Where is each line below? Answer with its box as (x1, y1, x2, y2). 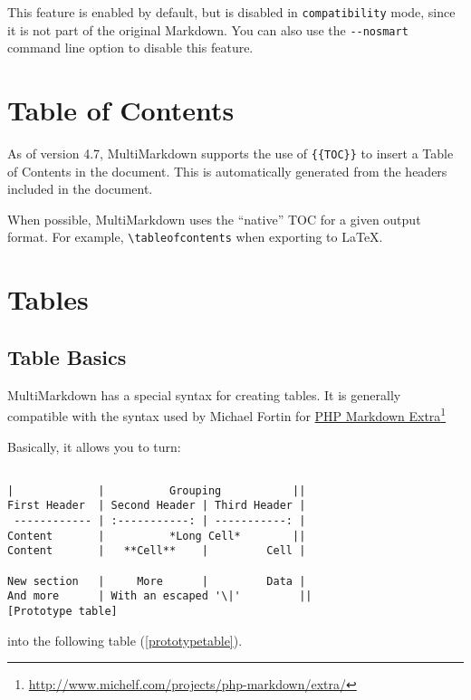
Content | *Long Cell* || (7, 529, 306, 542)
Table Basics (7, 342, 127, 370)
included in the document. (7, 179, 153, 198)
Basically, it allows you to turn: (7, 436, 181, 455)
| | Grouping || (7, 484, 306, 497)
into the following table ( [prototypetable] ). (7, 630, 243, 649)
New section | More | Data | (7, 574, 306, 588)
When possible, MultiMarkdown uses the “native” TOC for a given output (7, 209, 421, 228)
